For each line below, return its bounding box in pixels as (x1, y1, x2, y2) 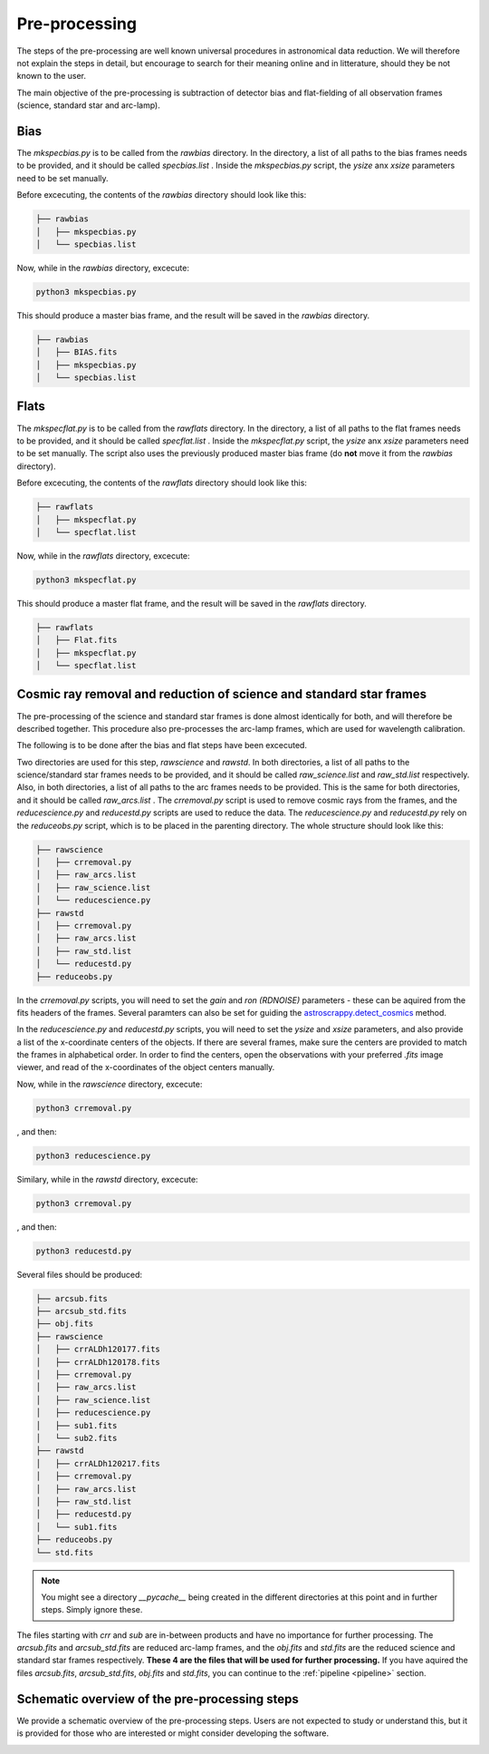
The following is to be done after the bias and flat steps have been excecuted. (16, 740, 308, 751)
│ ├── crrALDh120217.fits (35, 1458, 160, 1468)
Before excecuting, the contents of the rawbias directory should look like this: (16, 190, 307, 200)
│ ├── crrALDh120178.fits (35, 1357, 160, 1367)
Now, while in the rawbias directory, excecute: (16, 262, 190, 273)
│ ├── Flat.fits (35, 635, 118, 646)
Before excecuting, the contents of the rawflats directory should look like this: (16, 477, 308, 489)
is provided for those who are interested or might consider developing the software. (16, 1728, 330, 1739)
